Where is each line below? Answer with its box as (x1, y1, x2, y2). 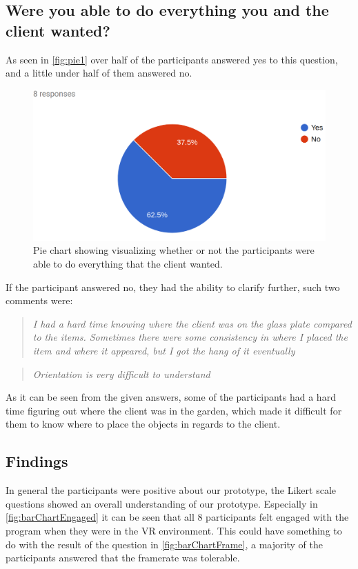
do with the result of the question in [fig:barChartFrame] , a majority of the (6, 537, 323, 551)
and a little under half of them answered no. (6, 66, 192, 80)
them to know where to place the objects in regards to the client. (6, 417, 281, 431)
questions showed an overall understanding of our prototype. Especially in (6, 496, 318, 510)
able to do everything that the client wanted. (33, 257, 223, 270)
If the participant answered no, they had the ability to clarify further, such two (6, 279, 340, 294)
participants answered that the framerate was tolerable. (6, 550, 240, 565)
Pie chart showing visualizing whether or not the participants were (33, 243, 315, 257)
